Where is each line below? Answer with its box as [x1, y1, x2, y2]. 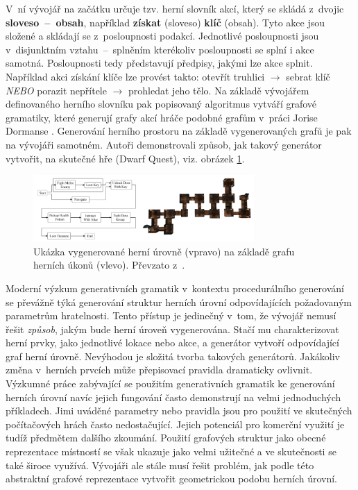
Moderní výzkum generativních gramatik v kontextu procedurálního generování [6, 280, 344, 295]
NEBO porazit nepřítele [6, 83, 107, 97]
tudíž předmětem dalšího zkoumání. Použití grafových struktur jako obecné [6, 430, 326, 445]
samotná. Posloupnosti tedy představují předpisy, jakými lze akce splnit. [6, 56, 313, 70]
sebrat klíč [286, 69, 330, 83]
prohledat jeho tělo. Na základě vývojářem [128, 83, 309, 97]
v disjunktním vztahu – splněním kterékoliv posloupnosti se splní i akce [6, 42, 314, 56]
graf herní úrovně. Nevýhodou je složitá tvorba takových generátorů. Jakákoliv [6, 348, 341, 363]
